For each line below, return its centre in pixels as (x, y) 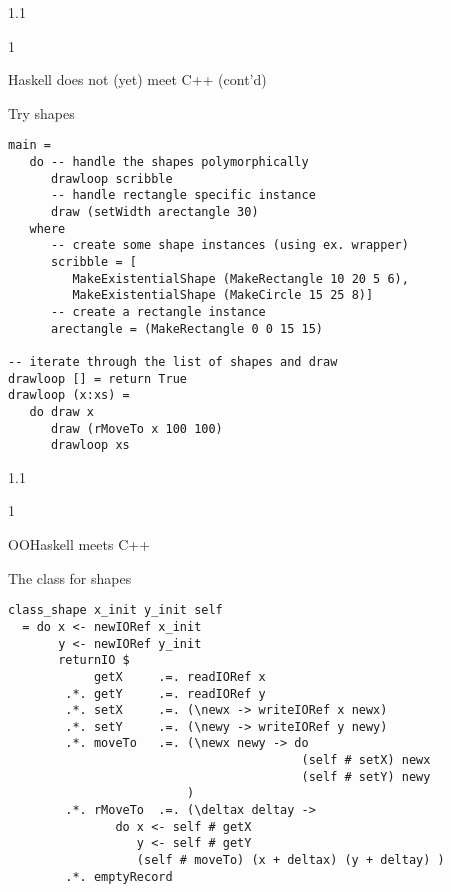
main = (29, 145)
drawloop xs (90, 445)
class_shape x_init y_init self (115, 610)
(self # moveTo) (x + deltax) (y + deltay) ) (290, 860)
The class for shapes (70, 577)
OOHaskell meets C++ (79, 544)
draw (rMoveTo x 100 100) (136, 428)
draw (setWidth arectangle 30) (154, 212)
